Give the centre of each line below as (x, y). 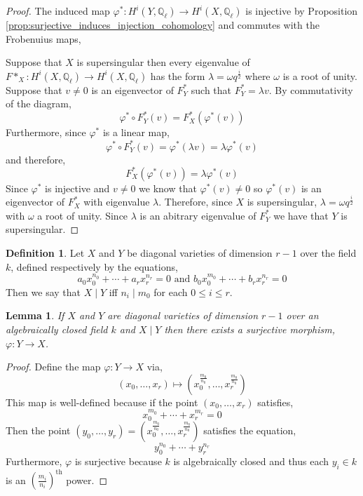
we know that (168, 188)
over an (302, 315)
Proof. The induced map (58, 11)
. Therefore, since (196, 202)
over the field (328, 253)
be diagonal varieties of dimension (200, 253)
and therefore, (36, 159)
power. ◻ (87, 479)
